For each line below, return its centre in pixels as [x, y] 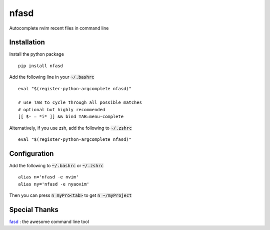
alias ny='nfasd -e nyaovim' [54, 184]
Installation [27, 42]
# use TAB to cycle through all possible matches [80, 102]
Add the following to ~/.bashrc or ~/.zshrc [56, 165]
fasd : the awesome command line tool [49, 221]
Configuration [31, 154]
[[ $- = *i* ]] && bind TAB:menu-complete [71, 117]
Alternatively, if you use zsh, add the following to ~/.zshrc [70, 128]
